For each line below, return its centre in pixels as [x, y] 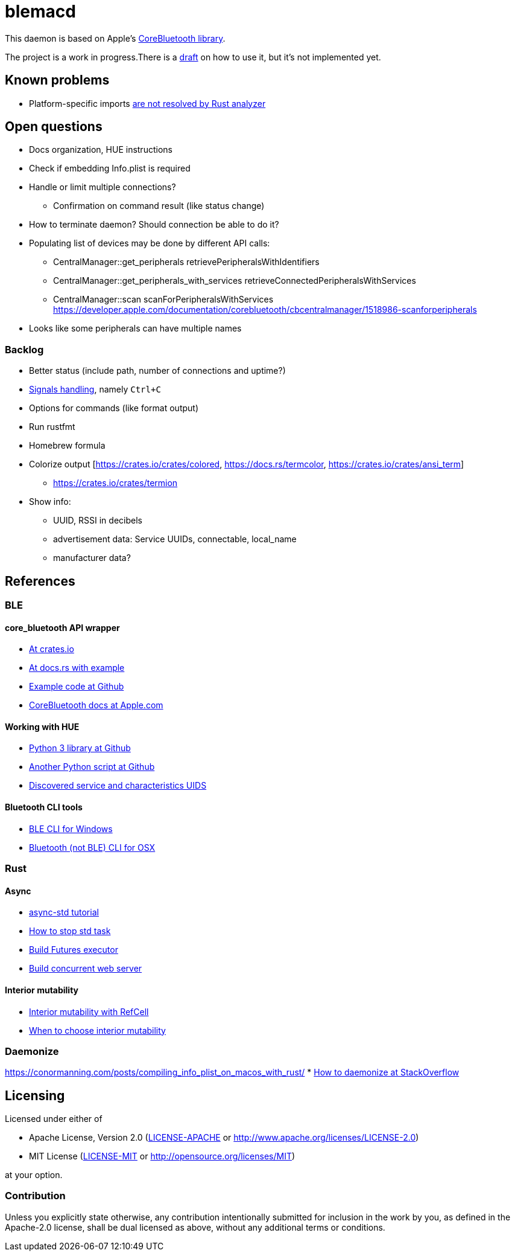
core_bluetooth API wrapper [62, 627]
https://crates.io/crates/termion [115, 483]
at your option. [34, 1175]
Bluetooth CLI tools [44, 807]
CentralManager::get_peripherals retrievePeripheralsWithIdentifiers [186, 262]
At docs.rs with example [77, 668]
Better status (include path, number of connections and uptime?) [157, 371]
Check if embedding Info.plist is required [110, 168]
